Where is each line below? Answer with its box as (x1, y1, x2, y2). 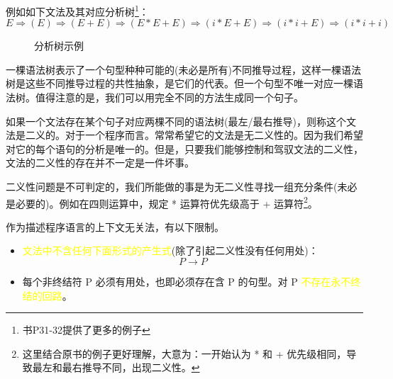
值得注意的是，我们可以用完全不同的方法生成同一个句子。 (35, 90, 304, 105)
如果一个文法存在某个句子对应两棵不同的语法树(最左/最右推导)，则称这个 (6, 113, 346, 128)
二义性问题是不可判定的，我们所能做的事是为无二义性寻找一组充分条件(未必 (6, 179, 358, 193)
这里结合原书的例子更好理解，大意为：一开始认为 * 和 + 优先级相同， (22, 346, 347, 361)
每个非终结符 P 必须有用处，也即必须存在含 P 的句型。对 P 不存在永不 (22, 274, 351, 289)
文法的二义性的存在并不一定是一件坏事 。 (6, 155, 194, 170)
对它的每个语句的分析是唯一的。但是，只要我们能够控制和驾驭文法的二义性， (6, 141, 363, 156)
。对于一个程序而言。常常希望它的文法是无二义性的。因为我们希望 (55, 128, 363, 142)
